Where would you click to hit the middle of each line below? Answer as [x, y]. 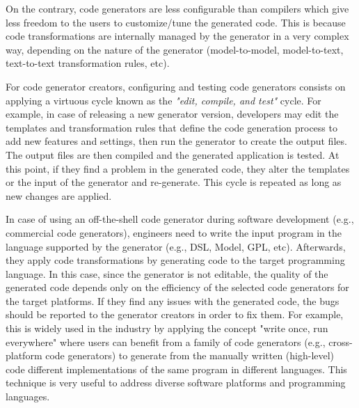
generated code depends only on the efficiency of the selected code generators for [177, 287]
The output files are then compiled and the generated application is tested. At [173, 154]
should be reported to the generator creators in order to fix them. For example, [175, 314]
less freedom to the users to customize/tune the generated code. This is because [176, 22]
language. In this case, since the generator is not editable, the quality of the [167, 273]
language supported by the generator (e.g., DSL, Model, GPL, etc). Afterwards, [176, 246]
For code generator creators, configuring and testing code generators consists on [176, 86]
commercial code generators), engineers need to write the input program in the [174, 232]
